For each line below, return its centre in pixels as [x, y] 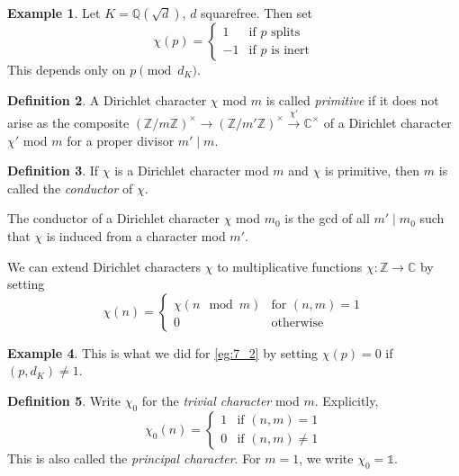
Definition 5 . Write [64, 400]
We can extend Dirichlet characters [104, 266]
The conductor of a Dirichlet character [114, 218]
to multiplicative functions [290, 266]
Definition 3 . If [53, 171]
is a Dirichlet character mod [192, 171]
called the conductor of [70, 188]
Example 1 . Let [54, 13]
